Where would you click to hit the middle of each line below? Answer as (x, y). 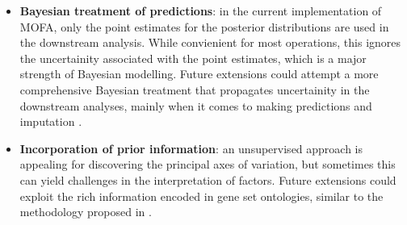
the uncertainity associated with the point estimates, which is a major (193, 58)
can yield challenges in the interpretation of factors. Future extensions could (208, 179)
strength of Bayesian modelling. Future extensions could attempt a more (199, 74)
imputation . (51, 121)
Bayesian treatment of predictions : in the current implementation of (201, 10)
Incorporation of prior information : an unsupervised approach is (191, 148)
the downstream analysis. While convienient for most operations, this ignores (210, 42)
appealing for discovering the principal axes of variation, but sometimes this (208, 164)
